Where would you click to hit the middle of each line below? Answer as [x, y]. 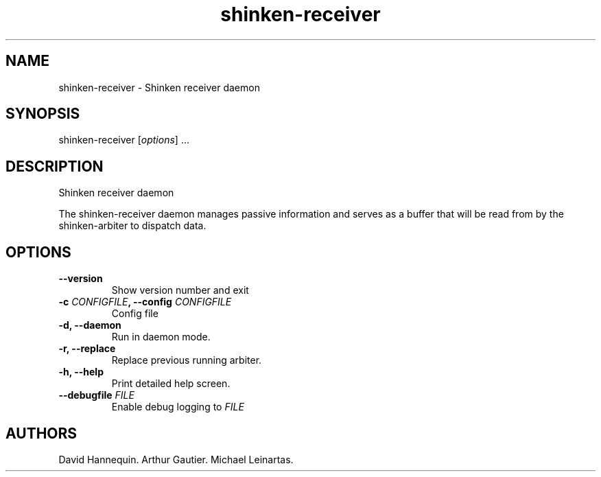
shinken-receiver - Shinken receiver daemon [159, 87]
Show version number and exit [180, 290]
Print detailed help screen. [171, 384]
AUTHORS [42, 433]
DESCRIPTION [55, 166]
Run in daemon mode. [161, 337]
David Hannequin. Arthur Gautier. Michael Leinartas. [176, 459]
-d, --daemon [90, 325]
